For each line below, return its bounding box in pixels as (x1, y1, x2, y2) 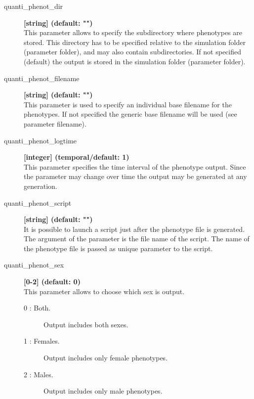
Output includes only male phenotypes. (43, 386, 163, 396)
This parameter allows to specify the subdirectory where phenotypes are (24, 27, 242, 38)
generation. (24, 180, 57, 191)
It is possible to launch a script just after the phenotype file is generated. (24, 223, 245, 234)
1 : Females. (24, 336, 60, 346)
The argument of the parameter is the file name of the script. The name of (24, 233, 250, 244)
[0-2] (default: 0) (24, 276, 81, 287)
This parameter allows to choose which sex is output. (24, 286, 185, 296)
